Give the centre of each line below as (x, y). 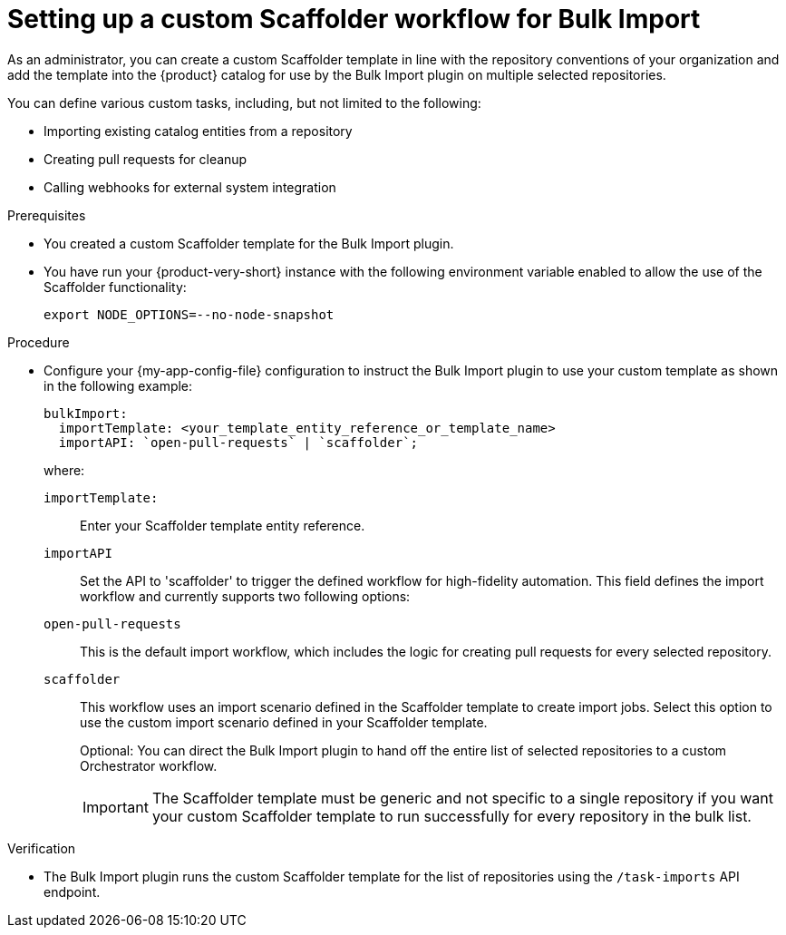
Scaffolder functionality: (115, 287)
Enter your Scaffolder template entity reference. (223, 525)
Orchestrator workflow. (149, 765)
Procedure (39, 342)
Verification (42, 848)
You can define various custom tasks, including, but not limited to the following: (244, 102)
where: (64, 470)
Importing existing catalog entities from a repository (198, 131)
